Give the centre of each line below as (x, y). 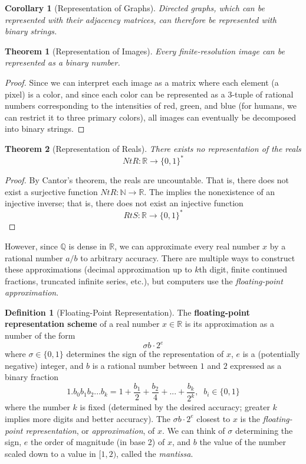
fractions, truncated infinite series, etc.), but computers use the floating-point (144, 280)
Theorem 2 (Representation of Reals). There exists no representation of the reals (153, 148)
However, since (31, 246)
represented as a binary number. (62, 62)
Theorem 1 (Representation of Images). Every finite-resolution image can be (145, 51)
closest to (213, 418)
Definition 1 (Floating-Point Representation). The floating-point (127, 312)
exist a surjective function (51, 191)
